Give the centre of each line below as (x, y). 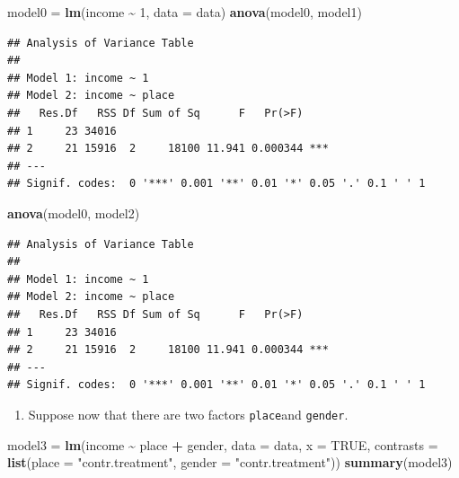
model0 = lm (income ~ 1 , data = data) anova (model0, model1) (185, 12)
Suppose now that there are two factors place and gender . (188, 414)
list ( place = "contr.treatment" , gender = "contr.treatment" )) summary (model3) (230, 462)
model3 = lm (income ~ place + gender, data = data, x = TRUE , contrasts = (223, 444)
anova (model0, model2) (74, 212)
